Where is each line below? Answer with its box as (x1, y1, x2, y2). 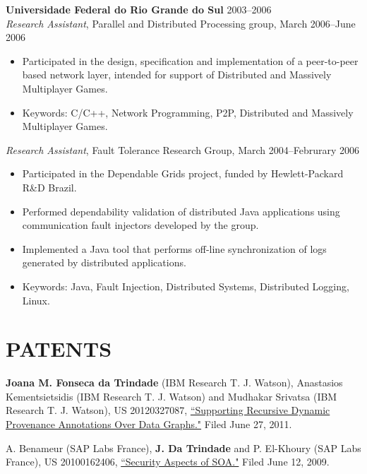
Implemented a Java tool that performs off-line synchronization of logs (22, 241, 327, 256)
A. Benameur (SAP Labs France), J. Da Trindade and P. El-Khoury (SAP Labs (6, 440, 361, 455)
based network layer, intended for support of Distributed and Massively (22, 67, 332, 82)
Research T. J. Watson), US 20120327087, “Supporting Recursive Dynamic (6, 403, 330, 417)
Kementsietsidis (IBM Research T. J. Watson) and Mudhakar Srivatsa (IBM (6, 389, 337, 403)
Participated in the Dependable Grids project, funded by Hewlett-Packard (22, 166, 344, 181)
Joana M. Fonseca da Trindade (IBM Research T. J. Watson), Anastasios (6, 375, 343, 390)
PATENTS (6, 334, 112, 363)
